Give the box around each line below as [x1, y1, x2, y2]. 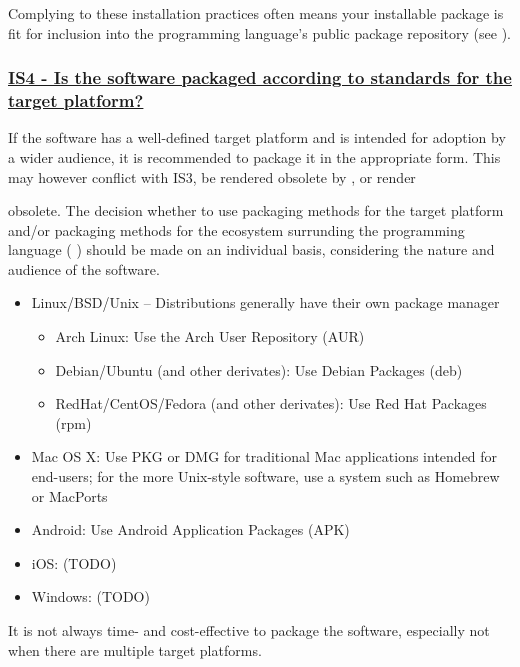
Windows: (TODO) [31, 586, 150, 607]
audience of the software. [8, 258, 160, 279]
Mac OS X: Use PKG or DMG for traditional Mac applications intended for [31, 446, 498, 467]
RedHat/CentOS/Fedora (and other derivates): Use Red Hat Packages [55, 393, 487, 414]
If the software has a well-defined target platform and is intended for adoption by [8, 127, 506, 148]
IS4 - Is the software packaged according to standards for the [8, 65, 512, 90]
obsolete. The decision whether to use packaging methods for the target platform [8, 200, 504, 221]
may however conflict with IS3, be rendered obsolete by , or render [8, 166, 416, 187]
